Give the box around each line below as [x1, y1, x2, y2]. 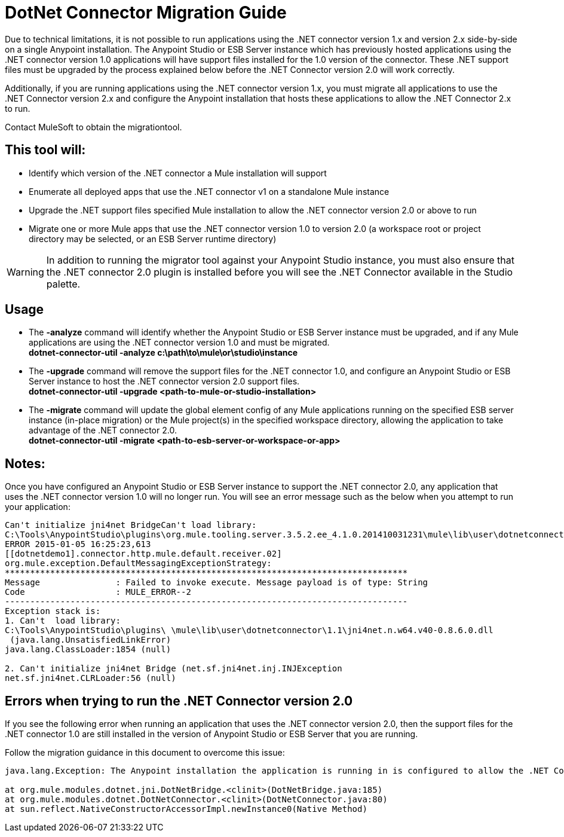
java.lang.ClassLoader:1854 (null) [5, 644, 171, 655]
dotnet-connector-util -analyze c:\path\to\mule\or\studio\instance [29, 347, 298, 358]
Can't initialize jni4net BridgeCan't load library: [5, 520, 257, 530]
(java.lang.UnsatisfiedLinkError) [10, 635, 171, 645]
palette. [46, 277, 81, 290]
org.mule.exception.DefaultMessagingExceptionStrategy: [5, 558, 272, 569]
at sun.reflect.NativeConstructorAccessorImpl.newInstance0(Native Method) [5, 804, 367, 814]
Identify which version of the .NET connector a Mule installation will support [29, 167, 327, 178]
